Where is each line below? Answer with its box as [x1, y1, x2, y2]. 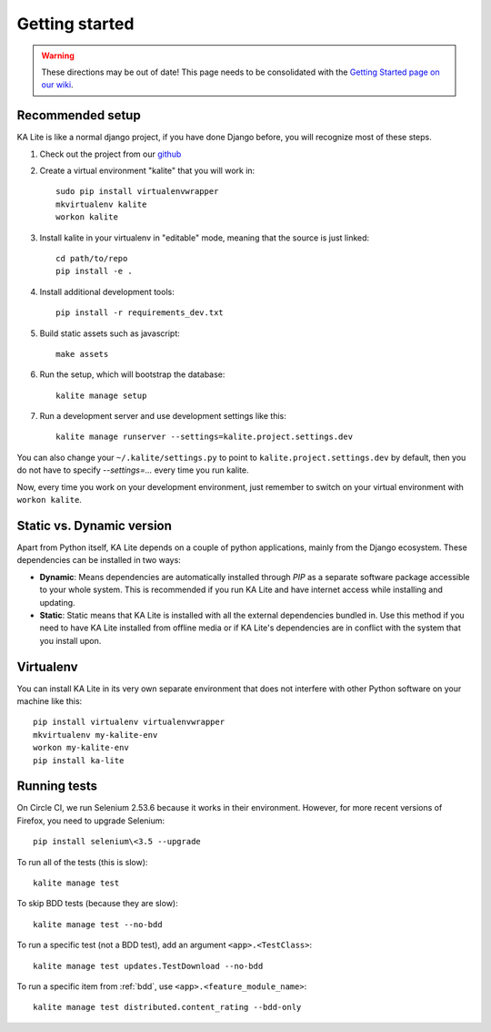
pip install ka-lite [33, 755, 125, 765]
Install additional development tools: [39, 286, 175, 297]
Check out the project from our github [39, 148, 182, 159]
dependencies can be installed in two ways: [16, 555, 181, 566]
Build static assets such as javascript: [39, 328, 181, 339]
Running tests [16, 779, 98, 794]
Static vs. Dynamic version [16, 517, 173, 533]
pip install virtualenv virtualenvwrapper [33, 717, 225, 728]
